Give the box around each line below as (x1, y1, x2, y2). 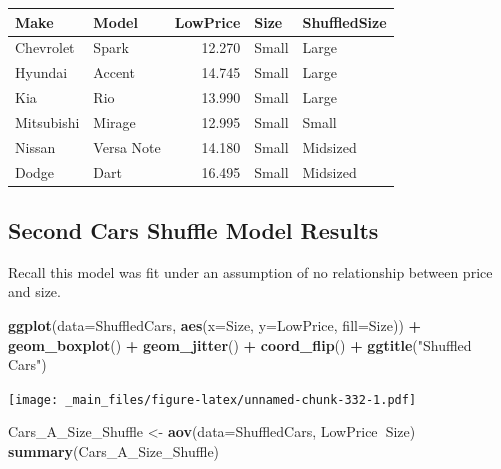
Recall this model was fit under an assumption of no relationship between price (8, 261, 493, 282)
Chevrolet (15, 37, 75, 58)
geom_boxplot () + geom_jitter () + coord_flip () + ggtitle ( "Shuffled (8, 334, 472, 355)
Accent (93, 62, 135, 83)
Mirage (93, 111, 136, 132)
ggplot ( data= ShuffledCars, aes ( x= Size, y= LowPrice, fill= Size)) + (8, 315, 422, 336)
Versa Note (93, 136, 161, 157)
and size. (8, 281, 61, 302)
